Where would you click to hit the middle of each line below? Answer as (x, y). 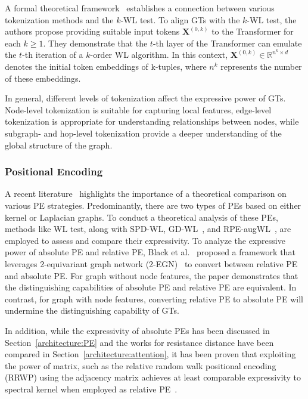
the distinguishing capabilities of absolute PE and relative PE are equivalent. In (151, 287)
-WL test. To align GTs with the (180, 19)
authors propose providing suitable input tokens (92, 31)
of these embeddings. (43, 78)
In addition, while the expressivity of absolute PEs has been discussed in (137, 330)
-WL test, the (272, 19)
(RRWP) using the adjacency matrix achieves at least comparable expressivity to (153, 377)
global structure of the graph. (59, 145)
